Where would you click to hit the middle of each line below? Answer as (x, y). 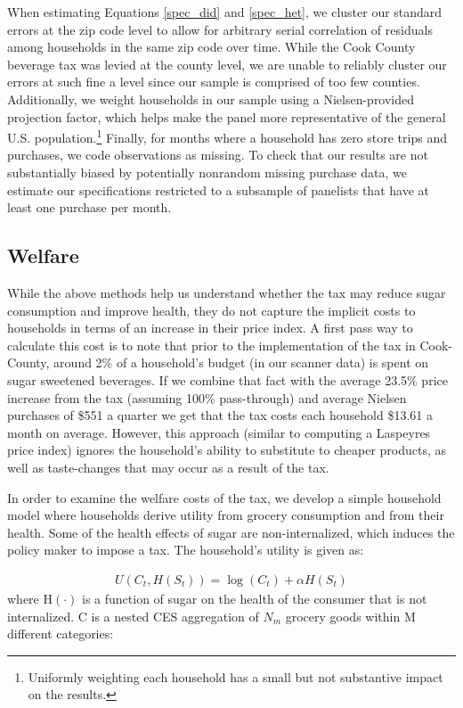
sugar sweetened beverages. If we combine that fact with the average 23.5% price (227, 379)
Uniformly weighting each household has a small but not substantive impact (236, 676)
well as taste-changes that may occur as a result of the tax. (168, 467)
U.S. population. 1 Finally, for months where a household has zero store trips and (227, 136)
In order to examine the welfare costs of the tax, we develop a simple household (224, 497)
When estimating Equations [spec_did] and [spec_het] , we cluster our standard (225, 12)
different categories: (61, 634)
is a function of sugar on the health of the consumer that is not (255, 598)
